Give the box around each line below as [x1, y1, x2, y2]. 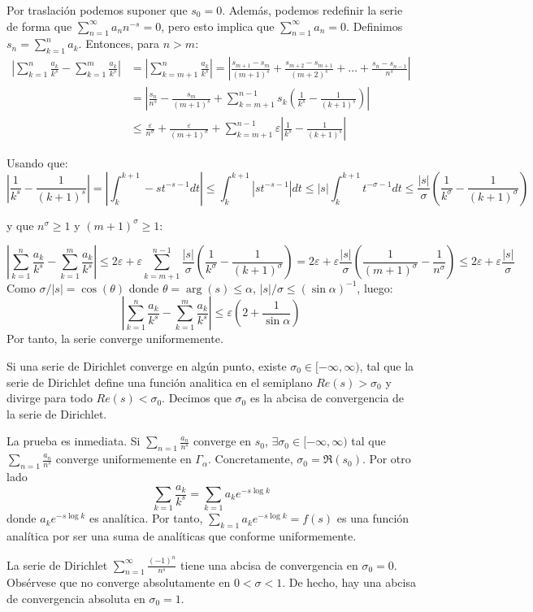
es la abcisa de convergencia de [249, 389, 405, 406]
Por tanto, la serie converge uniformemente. [6, 330, 223, 347]
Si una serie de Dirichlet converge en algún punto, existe [6, 357, 287, 374]
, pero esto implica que [161, 17, 275, 34]
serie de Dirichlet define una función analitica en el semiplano [6, 373, 313, 390]
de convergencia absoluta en [6, 590, 145, 606]
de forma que [6, 17, 72, 34]
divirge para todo [6, 389, 93, 406]
